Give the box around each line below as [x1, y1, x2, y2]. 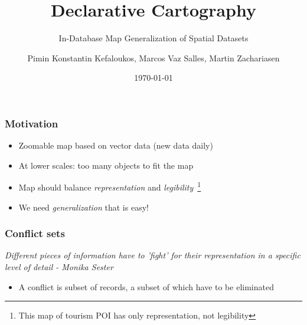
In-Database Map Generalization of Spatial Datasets [58, 32, 249, 44]
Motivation [5, 116, 58, 130]
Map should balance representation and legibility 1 [18, 179, 201, 193]
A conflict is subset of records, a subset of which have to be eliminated [18, 280, 274, 293]
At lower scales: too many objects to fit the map [18, 159, 194, 171]
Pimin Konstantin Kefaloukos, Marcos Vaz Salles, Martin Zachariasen [27, 51, 280, 64]
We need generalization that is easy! [18, 201, 149, 213]
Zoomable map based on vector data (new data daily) [18, 139, 213, 152]
